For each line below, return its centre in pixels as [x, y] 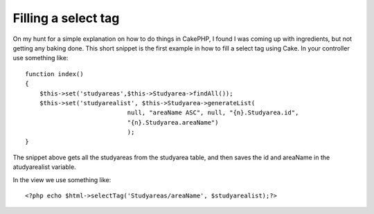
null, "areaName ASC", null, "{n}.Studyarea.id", [213, 113]
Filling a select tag [66, 18]
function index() [54, 74]
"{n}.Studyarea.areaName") [173, 122]
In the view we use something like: [62, 179]
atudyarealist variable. [44, 167]
